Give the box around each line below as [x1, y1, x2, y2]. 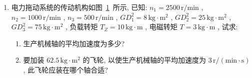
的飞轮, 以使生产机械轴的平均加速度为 [82, 55, 206, 65]
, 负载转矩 [65, 21, 98, 32]
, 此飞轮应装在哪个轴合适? [23, 64, 108, 75]
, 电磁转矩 [145, 21, 177, 32]
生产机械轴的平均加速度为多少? [23, 38, 125, 48]
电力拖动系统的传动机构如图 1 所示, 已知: [11, 2, 147, 12]
